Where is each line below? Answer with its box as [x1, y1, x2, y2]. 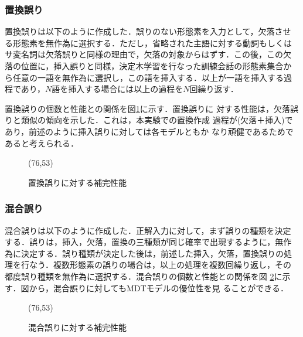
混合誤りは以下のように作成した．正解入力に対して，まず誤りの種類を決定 [5, 224, 291, 236]
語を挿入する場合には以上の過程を [52, 83, 183, 95]
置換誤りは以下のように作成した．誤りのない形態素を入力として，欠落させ [5, 25, 291, 38]
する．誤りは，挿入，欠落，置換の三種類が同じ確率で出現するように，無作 [5, 236, 292, 248]
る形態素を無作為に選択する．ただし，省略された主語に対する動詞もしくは [5, 36, 292, 49]
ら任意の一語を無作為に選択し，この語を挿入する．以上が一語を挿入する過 [5, 71, 292, 83]
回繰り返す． [189, 83, 239, 95]
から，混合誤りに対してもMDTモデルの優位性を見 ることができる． [29, 281, 288, 294]
